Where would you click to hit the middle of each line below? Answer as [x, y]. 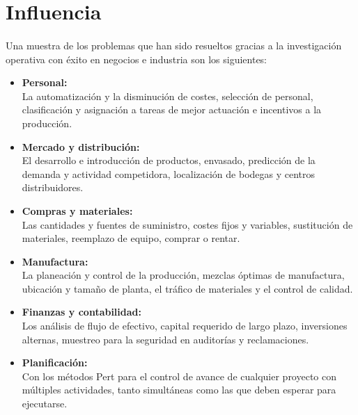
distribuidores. [53, 187]
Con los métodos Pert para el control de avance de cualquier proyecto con [179, 376]
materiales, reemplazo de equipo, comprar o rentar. [131, 238]
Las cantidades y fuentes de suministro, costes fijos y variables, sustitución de [187, 224]
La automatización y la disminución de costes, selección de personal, [168, 96]
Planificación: [55, 363]
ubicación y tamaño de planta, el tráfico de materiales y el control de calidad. [187, 288]
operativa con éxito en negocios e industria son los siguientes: [137, 59]
